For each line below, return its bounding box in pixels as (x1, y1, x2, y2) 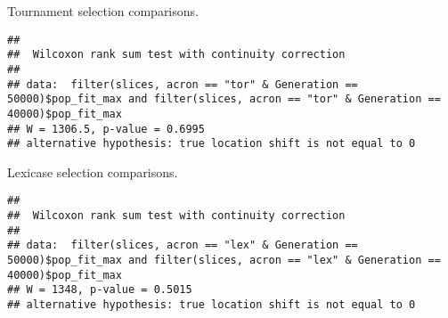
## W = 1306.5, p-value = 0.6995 (7, 122, 205, 135)
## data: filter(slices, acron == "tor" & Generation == (7, 77, 358, 91)
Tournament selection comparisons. (7, 2, 199, 20)
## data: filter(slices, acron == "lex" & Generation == (7, 239, 358, 252)
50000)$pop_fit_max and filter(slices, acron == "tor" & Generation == (7, 93, 441, 106)
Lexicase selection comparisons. (7, 162, 178, 181)
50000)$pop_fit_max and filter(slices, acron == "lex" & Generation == (7, 254, 441, 267)
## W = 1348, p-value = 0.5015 (7, 283, 192, 297)
